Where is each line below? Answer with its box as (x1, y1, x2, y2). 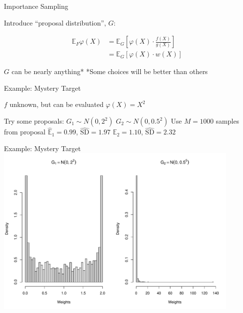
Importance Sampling (4, 1, 68, 11)
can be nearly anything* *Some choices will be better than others (11, 66, 208, 77)
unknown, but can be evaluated (9, 99, 104, 109)
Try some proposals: (4, 116, 64, 126)
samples (216, 116, 239, 126)
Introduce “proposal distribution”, (4, 17, 106, 27)
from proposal (4, 127, 45, 137)
